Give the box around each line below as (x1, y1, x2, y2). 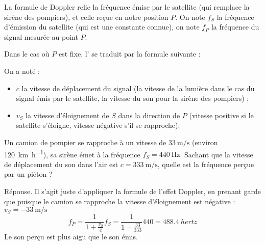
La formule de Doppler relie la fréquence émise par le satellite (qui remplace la (4, 2, 250, 12)
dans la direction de (118, 110, 180, 120)
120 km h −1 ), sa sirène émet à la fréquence (4, 147, 140, 159)
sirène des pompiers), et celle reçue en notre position (4, 11, 168, 22)
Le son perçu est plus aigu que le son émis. (4, 231, 138, 242)
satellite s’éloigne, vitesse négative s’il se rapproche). (16, 120, 180, 130)
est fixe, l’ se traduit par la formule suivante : (58, 48, 201, 59)
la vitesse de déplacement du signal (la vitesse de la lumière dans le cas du (21, 83, 255, 93)
